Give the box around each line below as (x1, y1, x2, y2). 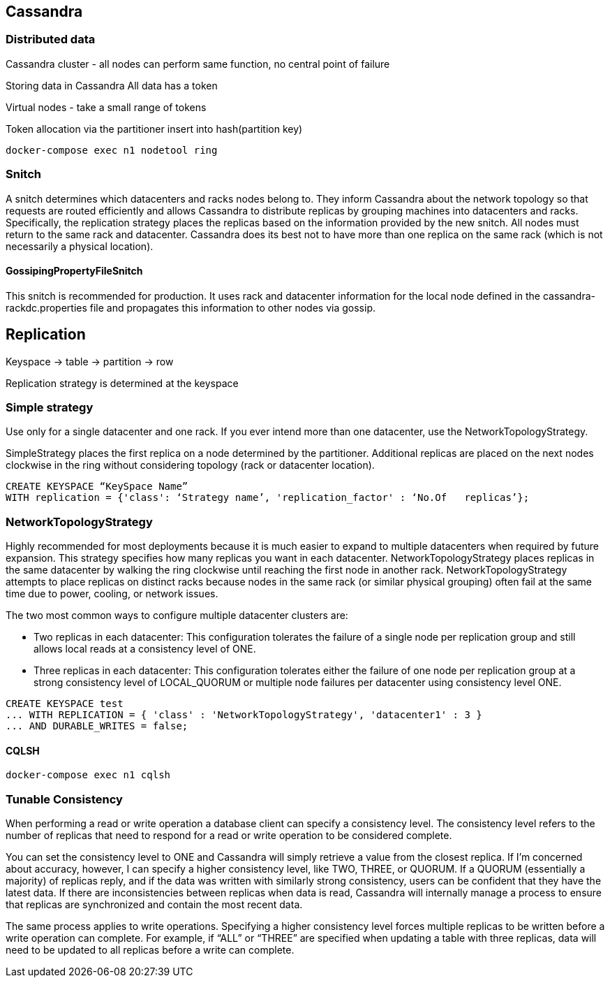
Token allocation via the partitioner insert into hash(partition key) (6, 122, 303, 135)
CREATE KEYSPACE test (6, 698, 124, 710)
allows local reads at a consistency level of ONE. (34, 643, 256, 655)
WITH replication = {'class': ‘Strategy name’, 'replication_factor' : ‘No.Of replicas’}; (6, 492, 530, 504)
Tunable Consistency (6, 792, 123, 806)
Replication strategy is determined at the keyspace (6, 377, 239, 389)
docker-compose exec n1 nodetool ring (6, 144, 218, 156)
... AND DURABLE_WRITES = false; (6, 720, 188, 732)
